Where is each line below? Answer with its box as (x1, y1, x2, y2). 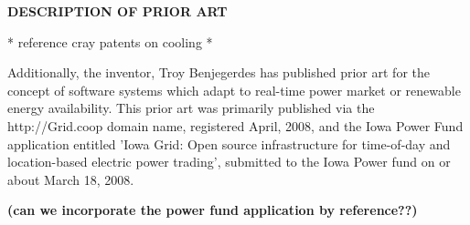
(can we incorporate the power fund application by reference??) (7, 200, 418, 220)
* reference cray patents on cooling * (7, 32, 213, 51)
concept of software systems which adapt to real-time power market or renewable (7, 80, 461, 99)
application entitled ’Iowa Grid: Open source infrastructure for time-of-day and (7, 134, 451, 153)
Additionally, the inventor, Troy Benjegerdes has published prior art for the (7, 63, 430, 82)
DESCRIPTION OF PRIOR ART (7, 2, 228, 20)
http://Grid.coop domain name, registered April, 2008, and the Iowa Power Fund (7, 116, 464, 135)
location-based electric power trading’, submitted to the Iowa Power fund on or (7, 152, 451, 171)
